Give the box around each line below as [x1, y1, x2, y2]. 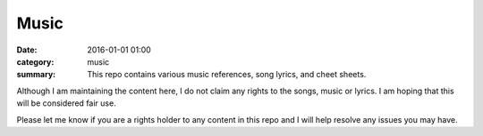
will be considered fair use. [16, 98, 116, 108]
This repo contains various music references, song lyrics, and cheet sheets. [87, 69, 367, 80]
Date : [16, 44, 38, 55]
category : [16, 56, 55, 67]
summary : [16, 69, 56, 80]
